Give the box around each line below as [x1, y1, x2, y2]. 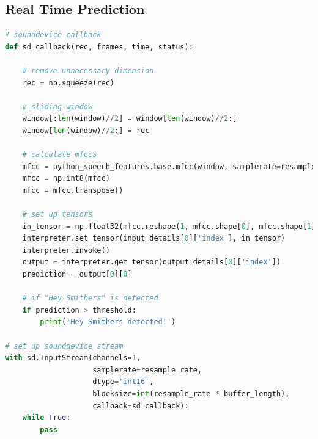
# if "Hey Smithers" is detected [22, 294, 158, 303]
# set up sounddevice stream [5, 341, 124, 350]
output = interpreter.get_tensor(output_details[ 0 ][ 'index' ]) [22, 258, 281, 267]
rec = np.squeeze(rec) [22, 78, 114, 87]
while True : [22, 413, 71, 423]
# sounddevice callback [5, 31, 102, 40]
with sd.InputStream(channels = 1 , [5, 354, 141, 363]
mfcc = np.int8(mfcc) [22, 174, 110, 183]
